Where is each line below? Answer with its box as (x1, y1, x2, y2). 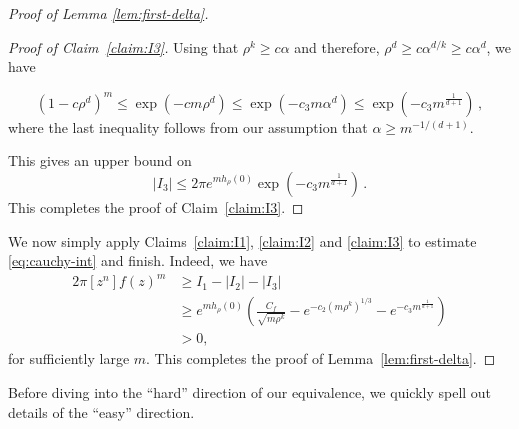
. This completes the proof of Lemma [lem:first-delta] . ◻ (146, 348, 496, 369)
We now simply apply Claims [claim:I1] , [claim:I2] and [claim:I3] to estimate (8, 230, 477, 251)
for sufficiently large (8, 348, 130, 369)
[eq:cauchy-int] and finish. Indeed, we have (8, 250, 268, 271)
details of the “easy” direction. (8, 401, 195, 422)
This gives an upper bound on (8, 150, 192, 171)
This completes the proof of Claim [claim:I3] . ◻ (8, 196, 304, 217)
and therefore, (294, 36, 380, 57)
